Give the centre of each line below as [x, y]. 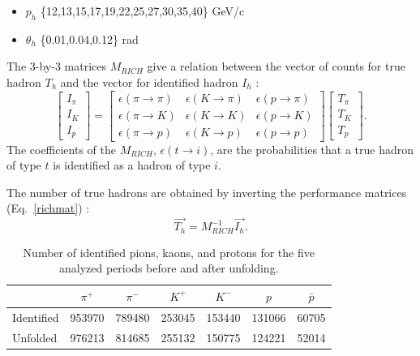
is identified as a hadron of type [132, 165]
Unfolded [35, 337]
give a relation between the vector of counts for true [276, 66]
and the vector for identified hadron [149, 81]
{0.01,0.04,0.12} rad [89, 39]
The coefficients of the [61, 149]
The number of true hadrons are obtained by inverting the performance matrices [207, 192]
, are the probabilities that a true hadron [312, 149]
